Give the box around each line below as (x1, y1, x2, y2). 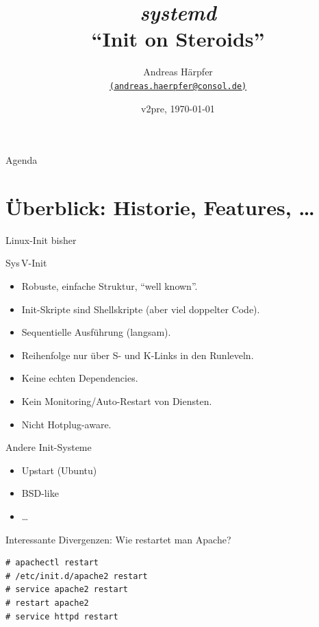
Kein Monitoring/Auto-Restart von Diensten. (21, 394, 212, 408)
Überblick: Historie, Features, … (5, 193, 315, 221)
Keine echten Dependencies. (21, 371, 138, 385)
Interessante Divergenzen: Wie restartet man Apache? (5, 532, 231, 546)
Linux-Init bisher (5, 232, 77, 247)
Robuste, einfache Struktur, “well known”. (21, 279, 198, 293)
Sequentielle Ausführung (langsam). (21, 325, 171, 339)
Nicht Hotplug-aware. (21, 417, 112, 431)
